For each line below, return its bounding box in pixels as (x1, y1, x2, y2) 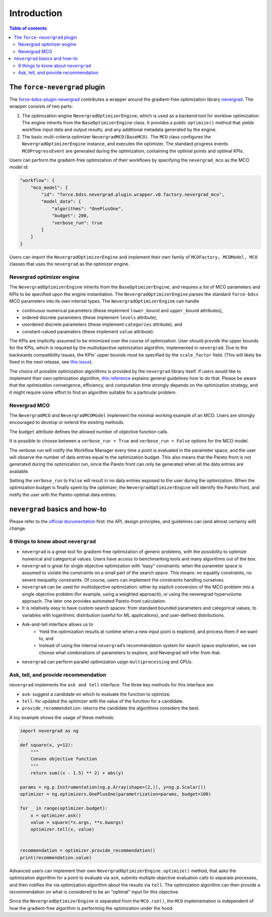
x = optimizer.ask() (30, 812, 82, 818)
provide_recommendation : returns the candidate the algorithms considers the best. (22, 705, 200, 711)
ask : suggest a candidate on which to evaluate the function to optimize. (22, 691, 171, 697)
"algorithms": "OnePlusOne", (51, 205, 124, 211)
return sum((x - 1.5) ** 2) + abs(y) (30, 770, 124, 776)
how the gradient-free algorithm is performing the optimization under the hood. (9, 905, 174, 911)
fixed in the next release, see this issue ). (9, 359, 93, 365)
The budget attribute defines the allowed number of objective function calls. (9, 429, 169, 435)
